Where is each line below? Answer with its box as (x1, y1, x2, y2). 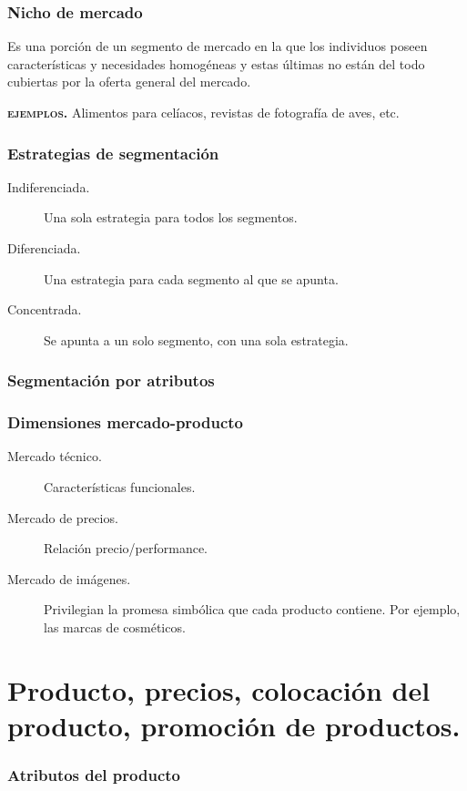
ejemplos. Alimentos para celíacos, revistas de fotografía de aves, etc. (7, 103, 400, 121)
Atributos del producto (7, 764, 180, 786)
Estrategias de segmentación (7, 141, 219, 164)
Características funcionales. (44, 478, 196, 497)
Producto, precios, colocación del (7, 671, 431, 708)
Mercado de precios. (7, 508, 118, 527)
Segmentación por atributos (7, 369, 215, 392)
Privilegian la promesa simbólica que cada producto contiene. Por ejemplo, (44, 600, 461, 619)
